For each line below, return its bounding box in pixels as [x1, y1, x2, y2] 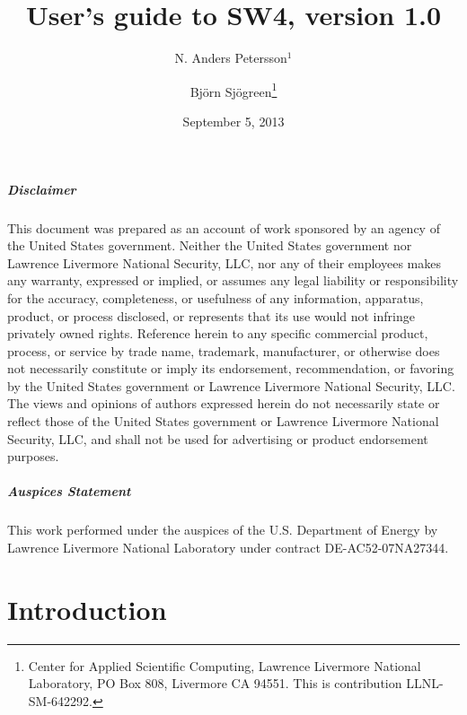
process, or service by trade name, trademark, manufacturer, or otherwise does [7, 341, 440, 360]
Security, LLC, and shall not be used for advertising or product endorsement [7, 429, 428, 448]
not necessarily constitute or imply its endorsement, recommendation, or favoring [7, 359, 454, 378]
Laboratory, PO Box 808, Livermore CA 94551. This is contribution [28, 674, 402, 693]
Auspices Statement [7, 482, 131, 501]
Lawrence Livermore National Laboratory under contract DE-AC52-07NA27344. [7, 538, 449, 556]
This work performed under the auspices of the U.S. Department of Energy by [7, 520, 438, 539]
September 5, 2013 [182, 111, 285, 130]
